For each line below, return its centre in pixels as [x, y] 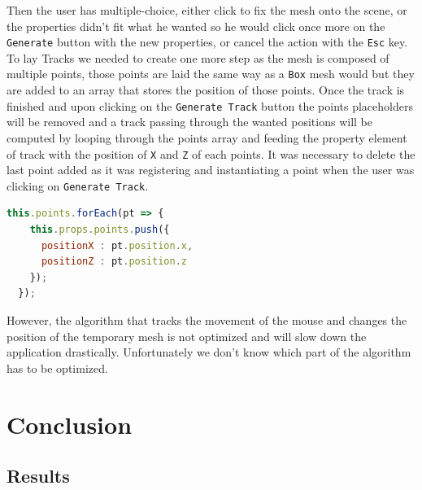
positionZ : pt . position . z [114, 262]
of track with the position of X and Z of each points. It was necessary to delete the [211, 153]
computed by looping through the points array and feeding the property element [207, 137]
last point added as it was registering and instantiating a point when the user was [211, 170]
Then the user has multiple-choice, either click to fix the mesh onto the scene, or [207, 10]
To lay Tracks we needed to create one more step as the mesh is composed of [198, 57]
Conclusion [70, 424]
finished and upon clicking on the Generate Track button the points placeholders [210, 105]
